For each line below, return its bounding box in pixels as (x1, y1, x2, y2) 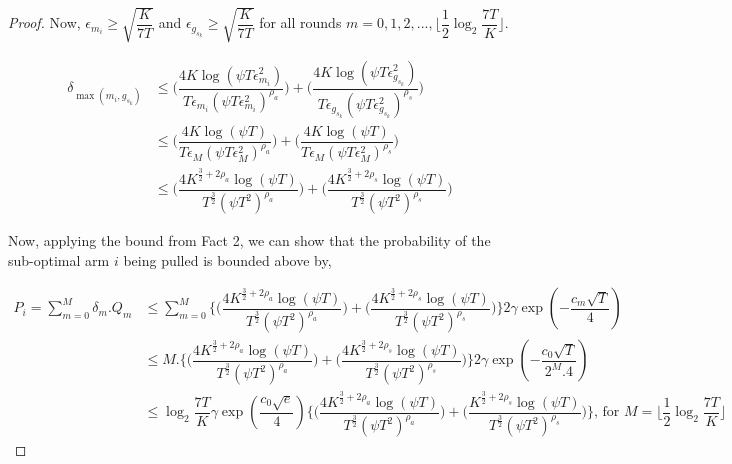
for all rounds (259, 12, 342, 33)
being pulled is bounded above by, (123, 249, 332, 270)
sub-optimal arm (8, 249, 110, 270)
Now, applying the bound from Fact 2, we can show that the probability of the (8, 230, 491, 251)
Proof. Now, (8, 12, 81, 33)
